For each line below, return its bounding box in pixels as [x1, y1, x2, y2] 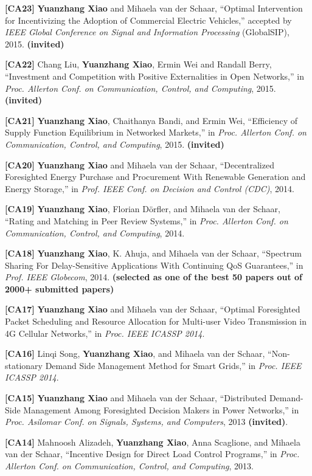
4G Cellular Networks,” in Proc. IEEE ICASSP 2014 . [5, 326, 205, 339]
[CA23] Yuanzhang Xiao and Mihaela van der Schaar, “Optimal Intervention [5, 2, 303, 14]
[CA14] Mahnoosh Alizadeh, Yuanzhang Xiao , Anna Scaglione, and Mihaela [5, 435, 300, 448]
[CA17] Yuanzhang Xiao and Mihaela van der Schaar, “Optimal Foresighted [5, 303, 300, 316]
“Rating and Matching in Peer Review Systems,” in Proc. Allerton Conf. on [5, 214, 288, 227]
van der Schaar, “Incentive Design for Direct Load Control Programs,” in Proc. [5, 447, 300, 460]
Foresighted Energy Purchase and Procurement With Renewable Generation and [5, 170, 306, 183]
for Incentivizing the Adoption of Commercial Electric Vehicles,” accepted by [5, 13, 292, 26]
